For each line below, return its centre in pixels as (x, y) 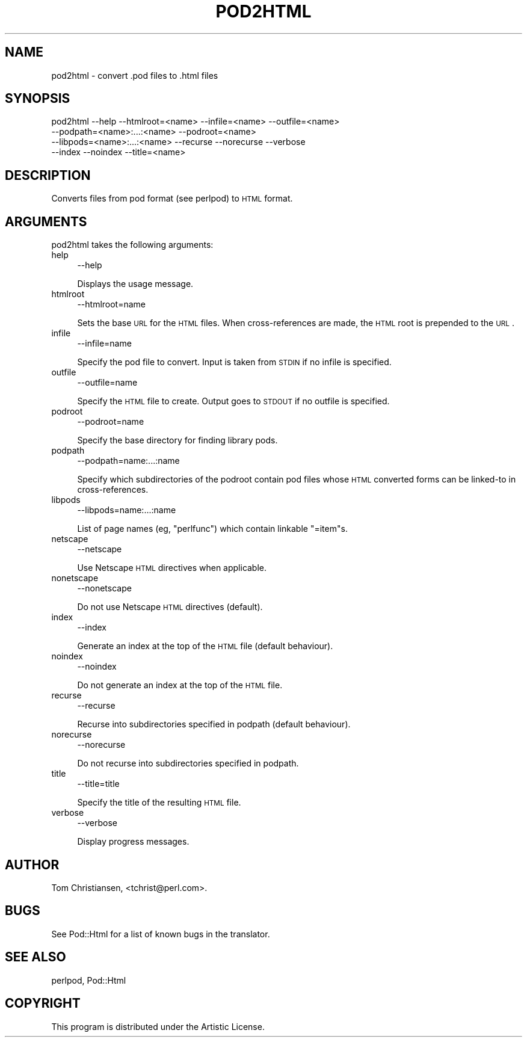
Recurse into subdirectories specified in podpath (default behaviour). (214, 724)
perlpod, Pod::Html (89, 980)
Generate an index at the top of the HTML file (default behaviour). (205, 646)
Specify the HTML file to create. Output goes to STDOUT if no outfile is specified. (233, 401)
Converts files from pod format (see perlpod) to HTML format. (172, 199)
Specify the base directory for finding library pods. (177, 440)
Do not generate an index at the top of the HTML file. (180, 685)
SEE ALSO (35, 957)
